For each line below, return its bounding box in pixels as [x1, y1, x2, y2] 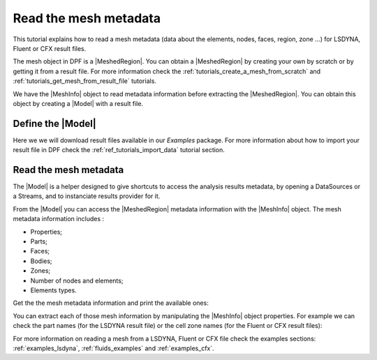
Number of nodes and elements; [30, 276, 124, 285]
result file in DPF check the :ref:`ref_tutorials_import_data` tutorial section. [13, 146, 225, 154]
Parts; [30, 237, 48, 246]
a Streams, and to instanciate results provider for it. [13, 192, 161, 200]
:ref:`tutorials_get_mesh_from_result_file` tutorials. [13, 77, 157, 85]
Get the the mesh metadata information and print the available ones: [13, 299, 209, 307]
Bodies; [30, 257, 52, 265]
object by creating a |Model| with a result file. [13, 99, 143, 107]
